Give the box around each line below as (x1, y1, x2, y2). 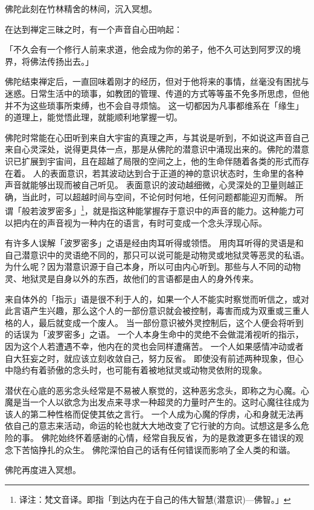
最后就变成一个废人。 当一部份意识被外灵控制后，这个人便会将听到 (38, 316, 304, 329)
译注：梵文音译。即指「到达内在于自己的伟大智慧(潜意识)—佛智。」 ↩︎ (19, 492, 291, 505)
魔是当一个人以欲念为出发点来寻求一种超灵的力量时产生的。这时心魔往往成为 (5, 396, 309, 408)
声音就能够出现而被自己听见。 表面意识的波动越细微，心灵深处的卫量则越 (5, 178, 295, 191)
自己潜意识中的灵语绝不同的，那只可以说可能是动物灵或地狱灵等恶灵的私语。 (5, 248, 309, 261)
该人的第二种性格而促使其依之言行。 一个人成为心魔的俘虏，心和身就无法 (5, 407, 295, 420)
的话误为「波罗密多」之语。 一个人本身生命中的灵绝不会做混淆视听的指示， (5, 328, 304, 341)
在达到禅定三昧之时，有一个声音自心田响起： (5, 22, 182, 35)
